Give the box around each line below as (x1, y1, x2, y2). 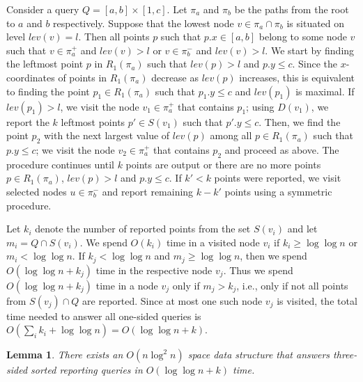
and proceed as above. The (224, 142, 339, 157)
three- (333, 347, 357, 362)
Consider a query (6, 2, 79, 16)
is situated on (286, 15, 345, 30)
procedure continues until (6, 157, 114, 171)
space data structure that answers (187, 347, 330, 362)
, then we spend (240, 248, 307, 263)
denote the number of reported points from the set (35, 221, 251, 236)
